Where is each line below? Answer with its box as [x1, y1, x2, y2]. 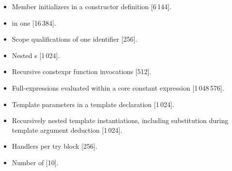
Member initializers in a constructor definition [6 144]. [12, 1, 171, 11]
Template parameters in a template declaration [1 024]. [12, 99, 174, 109]
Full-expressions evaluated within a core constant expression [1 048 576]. [12, 82, 224, 93]
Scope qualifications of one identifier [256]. [12, 34, 138, 44]
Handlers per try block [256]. [12, 141, 97, 151]
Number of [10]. [12, 157, 59, 167]
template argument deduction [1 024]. [12, 124, 123, 135]
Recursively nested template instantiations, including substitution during [12, 115, 229, 125]
